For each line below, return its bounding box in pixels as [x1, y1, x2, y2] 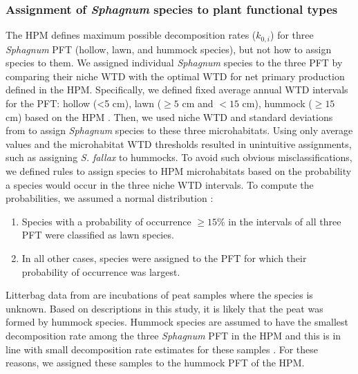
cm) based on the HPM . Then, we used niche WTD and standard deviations [6, 109, 333, 124]
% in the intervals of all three [216, 214, 341, 228]
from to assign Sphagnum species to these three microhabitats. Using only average [6, 123, 353, 138]
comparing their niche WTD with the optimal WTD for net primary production [6, 68, 345, 83]
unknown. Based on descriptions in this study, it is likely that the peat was [6, 301, 323, 315]
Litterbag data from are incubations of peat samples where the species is [6, 288, 313, 302]
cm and [182, 96, 214, 111]
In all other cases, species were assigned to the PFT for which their [21, 250, 307, 265]
